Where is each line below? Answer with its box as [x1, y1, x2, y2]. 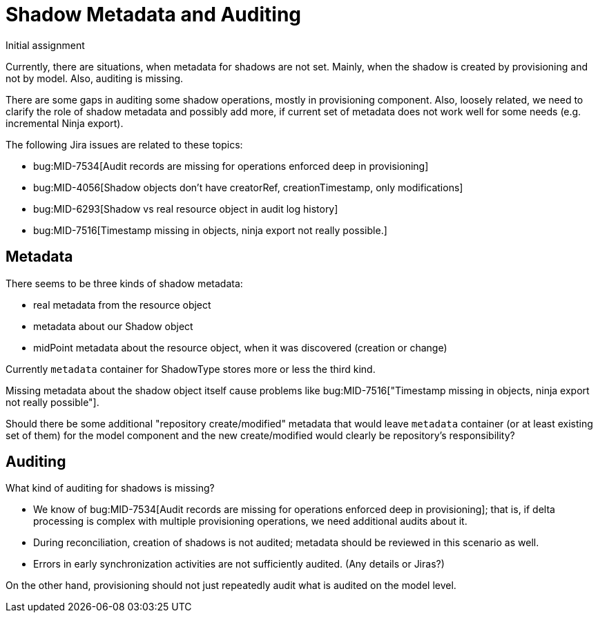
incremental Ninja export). [6, 117, 124, 129]
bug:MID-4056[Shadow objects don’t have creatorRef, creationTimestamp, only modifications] [33, 181, 463, 193]
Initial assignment [6, 39, 85, 51]
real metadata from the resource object [33, 298, 211, 311]
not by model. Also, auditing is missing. [6, 72, 184, 84]
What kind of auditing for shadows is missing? [6, 482, 215, 494]
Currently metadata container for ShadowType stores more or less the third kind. [6, 363, 376, 375]
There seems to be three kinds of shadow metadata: [6, 277, 243, 289]
